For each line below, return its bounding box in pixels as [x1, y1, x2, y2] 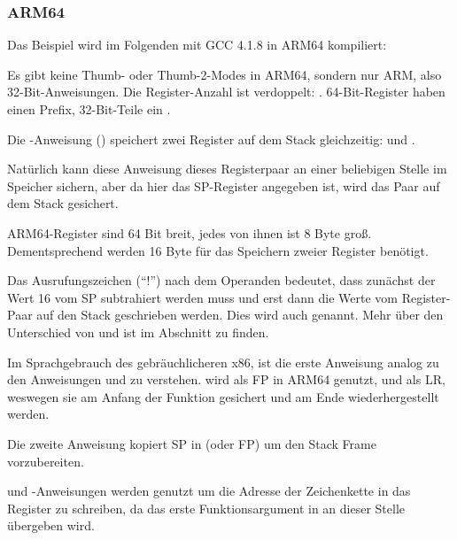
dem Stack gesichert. [7, 194, 119, 212]
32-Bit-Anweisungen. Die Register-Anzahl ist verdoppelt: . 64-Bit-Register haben [7, 82, 445, 101]
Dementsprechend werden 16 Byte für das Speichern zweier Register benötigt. [7, 241, 429, 259]
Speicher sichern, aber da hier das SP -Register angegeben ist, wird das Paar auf [7, 176, 440, 195]
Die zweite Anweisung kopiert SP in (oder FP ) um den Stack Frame [7, 434, 376, 452]
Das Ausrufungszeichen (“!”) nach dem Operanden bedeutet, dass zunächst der [7, 271, 436, 289]
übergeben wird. [7, 516, 95, 535]
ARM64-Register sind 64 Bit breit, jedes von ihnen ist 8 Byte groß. [7, 223, 372, 242]
